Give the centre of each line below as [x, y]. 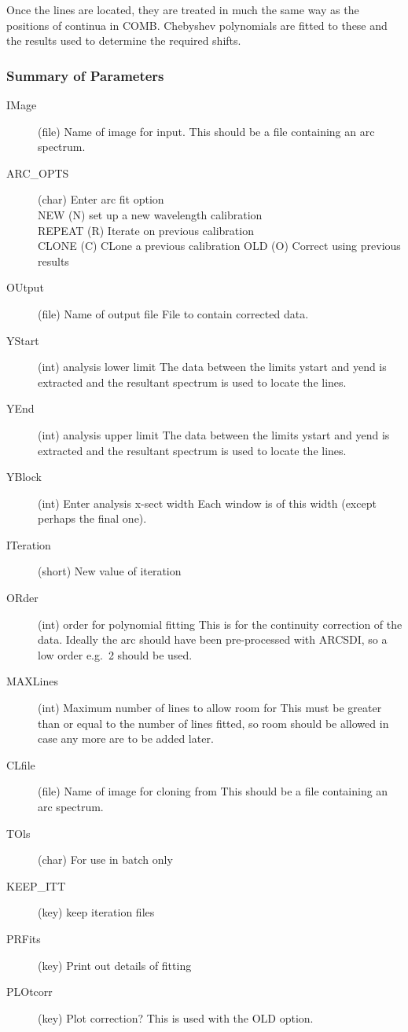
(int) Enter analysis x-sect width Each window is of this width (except [207, 503]
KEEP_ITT [36, 885]
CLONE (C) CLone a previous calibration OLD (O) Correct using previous [219, 246]
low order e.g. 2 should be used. [115, 654]
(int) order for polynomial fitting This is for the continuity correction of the [220, 624]
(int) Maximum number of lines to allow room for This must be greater [210, 708]
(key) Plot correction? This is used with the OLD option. [176, 1017]
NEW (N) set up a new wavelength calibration [150, 214]
